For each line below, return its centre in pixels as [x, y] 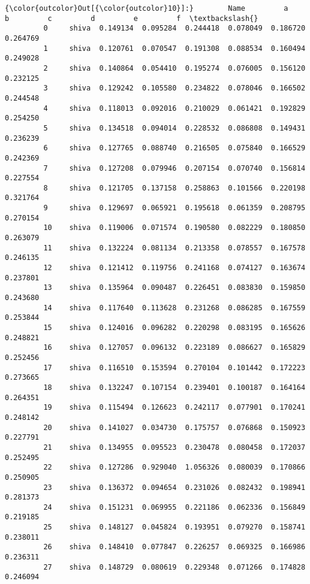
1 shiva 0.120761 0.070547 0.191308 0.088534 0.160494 [174, 48]
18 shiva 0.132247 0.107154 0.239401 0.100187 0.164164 [174, 387]
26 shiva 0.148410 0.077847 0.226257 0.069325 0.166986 [174, 547]
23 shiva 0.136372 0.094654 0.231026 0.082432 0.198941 [174, 487]
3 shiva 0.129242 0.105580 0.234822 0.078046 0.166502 [174, 88]
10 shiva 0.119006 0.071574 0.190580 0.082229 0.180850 [174, 228]
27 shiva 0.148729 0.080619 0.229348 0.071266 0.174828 [174, 567]
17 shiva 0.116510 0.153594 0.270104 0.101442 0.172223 [174, 367]
